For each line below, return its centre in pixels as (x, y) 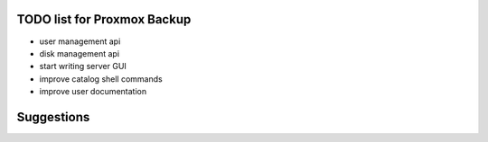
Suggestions (53, 117)
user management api (80, 41)
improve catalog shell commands (101, 79)
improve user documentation (93, 92)
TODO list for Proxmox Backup (104, 19)
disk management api (80, 53)
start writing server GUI (83, 67)
